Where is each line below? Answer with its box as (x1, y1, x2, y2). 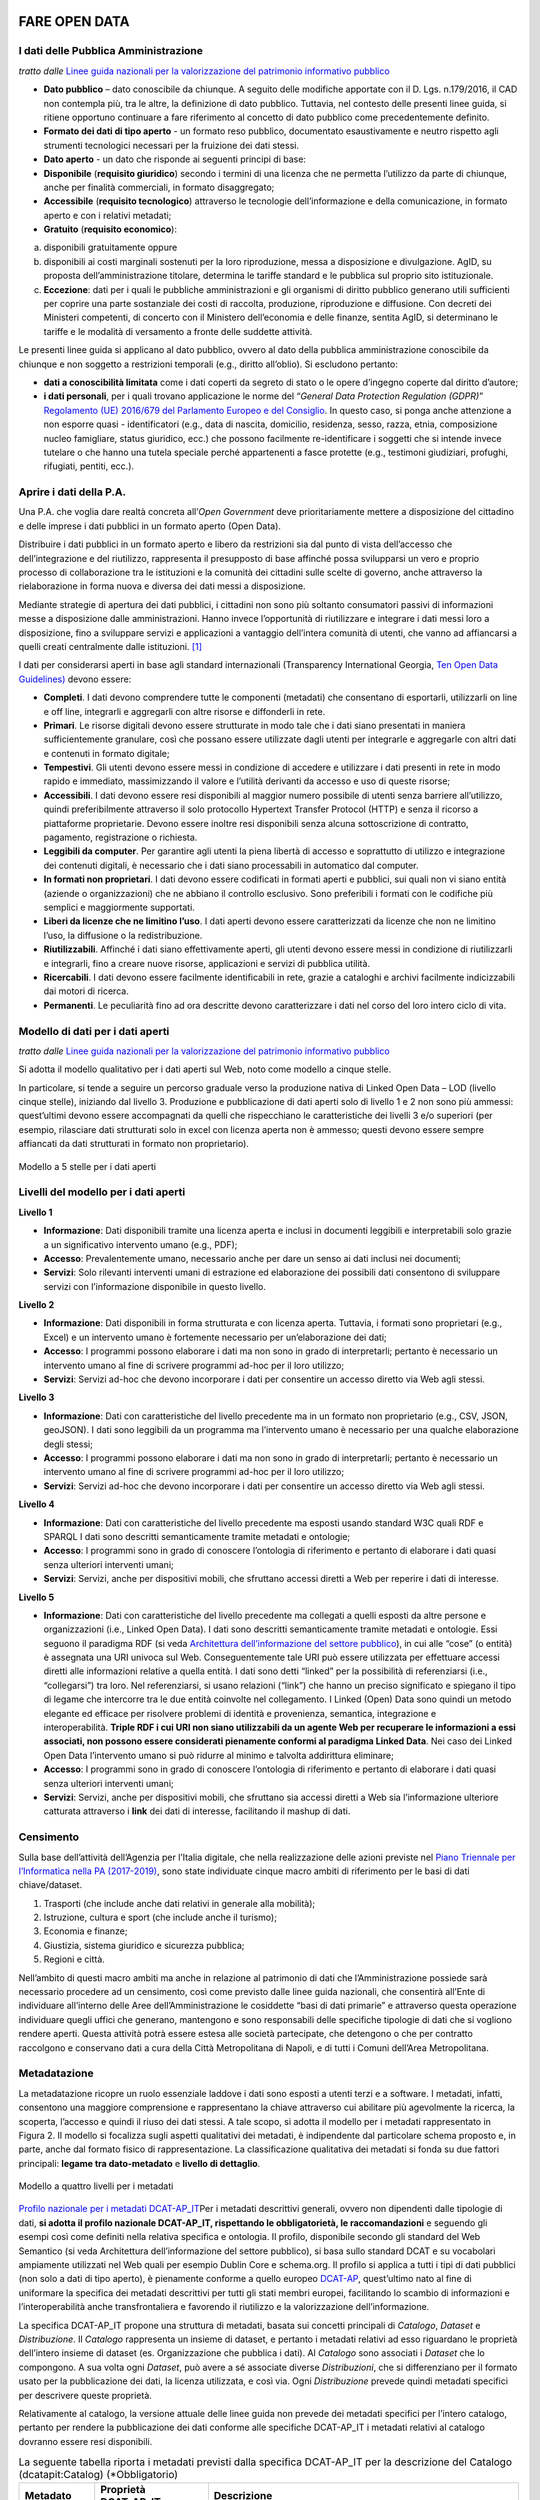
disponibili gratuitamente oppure (43, 241, 178, 254)
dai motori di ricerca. (43, 985, 129, 997)
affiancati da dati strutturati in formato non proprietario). (18, 1138, 250, 1150)
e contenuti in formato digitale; (43, 747, 170, 759)
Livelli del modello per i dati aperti (18, 1185, 186, 1199)
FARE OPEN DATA (18, 13, 130, 30)
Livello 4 (18, 1498, 55, 1510)
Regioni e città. (43, 1953, 105, 1965)
